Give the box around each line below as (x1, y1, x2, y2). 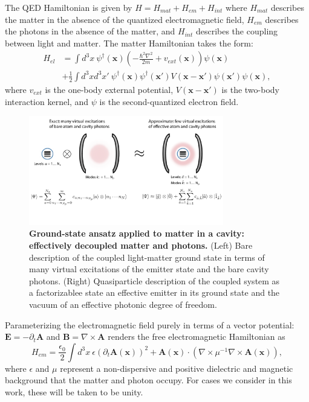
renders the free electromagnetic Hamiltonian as (108, 330, 285, 343)
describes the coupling (195, 25, 278, 37)
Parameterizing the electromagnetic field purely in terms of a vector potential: (5, 318, 294, 331)
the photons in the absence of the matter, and (5, 25, 175, 37)
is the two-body (221, 83, 279, 95)
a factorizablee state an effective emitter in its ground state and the (29, 286, 280, 299)
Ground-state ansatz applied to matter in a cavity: (29, 227, 245, 240)
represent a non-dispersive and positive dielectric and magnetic (60, 362, 293, 374)
